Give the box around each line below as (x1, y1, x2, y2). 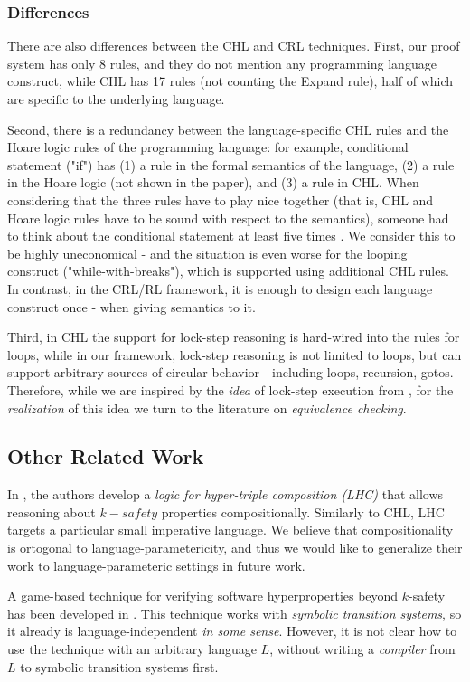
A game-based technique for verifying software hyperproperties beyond (7, 586, 399, 605)
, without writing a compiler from (269, 639, 456, 658)
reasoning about (7, 502, 96, 521)
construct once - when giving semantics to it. (7, 297, 256, 316)
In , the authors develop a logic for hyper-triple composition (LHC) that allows (7, 485, 444, 504)
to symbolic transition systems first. (20, 657, 219, 676)
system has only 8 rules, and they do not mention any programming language (7, 53, 437, 72)
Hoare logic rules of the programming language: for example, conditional (7, 137, 409, 156)
